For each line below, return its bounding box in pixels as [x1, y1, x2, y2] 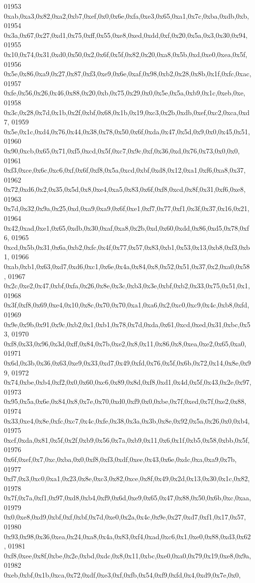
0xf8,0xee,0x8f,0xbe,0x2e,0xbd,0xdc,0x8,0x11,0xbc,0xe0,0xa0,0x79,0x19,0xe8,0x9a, [4, 550, 251, 560]
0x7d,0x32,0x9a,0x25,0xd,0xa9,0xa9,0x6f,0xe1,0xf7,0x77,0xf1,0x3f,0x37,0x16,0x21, [4, 203, 250, 214]
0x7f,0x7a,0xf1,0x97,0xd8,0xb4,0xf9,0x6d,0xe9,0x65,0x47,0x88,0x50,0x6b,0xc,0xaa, [4, 492, 251, 503]
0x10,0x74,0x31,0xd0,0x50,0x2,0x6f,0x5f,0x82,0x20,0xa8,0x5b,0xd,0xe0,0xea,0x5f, [4, 49, 248, 59]
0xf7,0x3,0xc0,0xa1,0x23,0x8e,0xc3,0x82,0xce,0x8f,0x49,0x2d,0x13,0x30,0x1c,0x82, [4, 473, 250, 484]
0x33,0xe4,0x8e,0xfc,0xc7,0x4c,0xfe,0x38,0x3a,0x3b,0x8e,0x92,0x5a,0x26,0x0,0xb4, [4, 415, 250, 426]
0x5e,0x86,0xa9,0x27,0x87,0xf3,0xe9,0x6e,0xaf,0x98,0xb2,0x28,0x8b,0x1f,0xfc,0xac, [4, 68, 252, 79]
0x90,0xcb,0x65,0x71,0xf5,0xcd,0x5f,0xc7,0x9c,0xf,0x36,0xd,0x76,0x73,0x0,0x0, [4, 145, 240, 155]
